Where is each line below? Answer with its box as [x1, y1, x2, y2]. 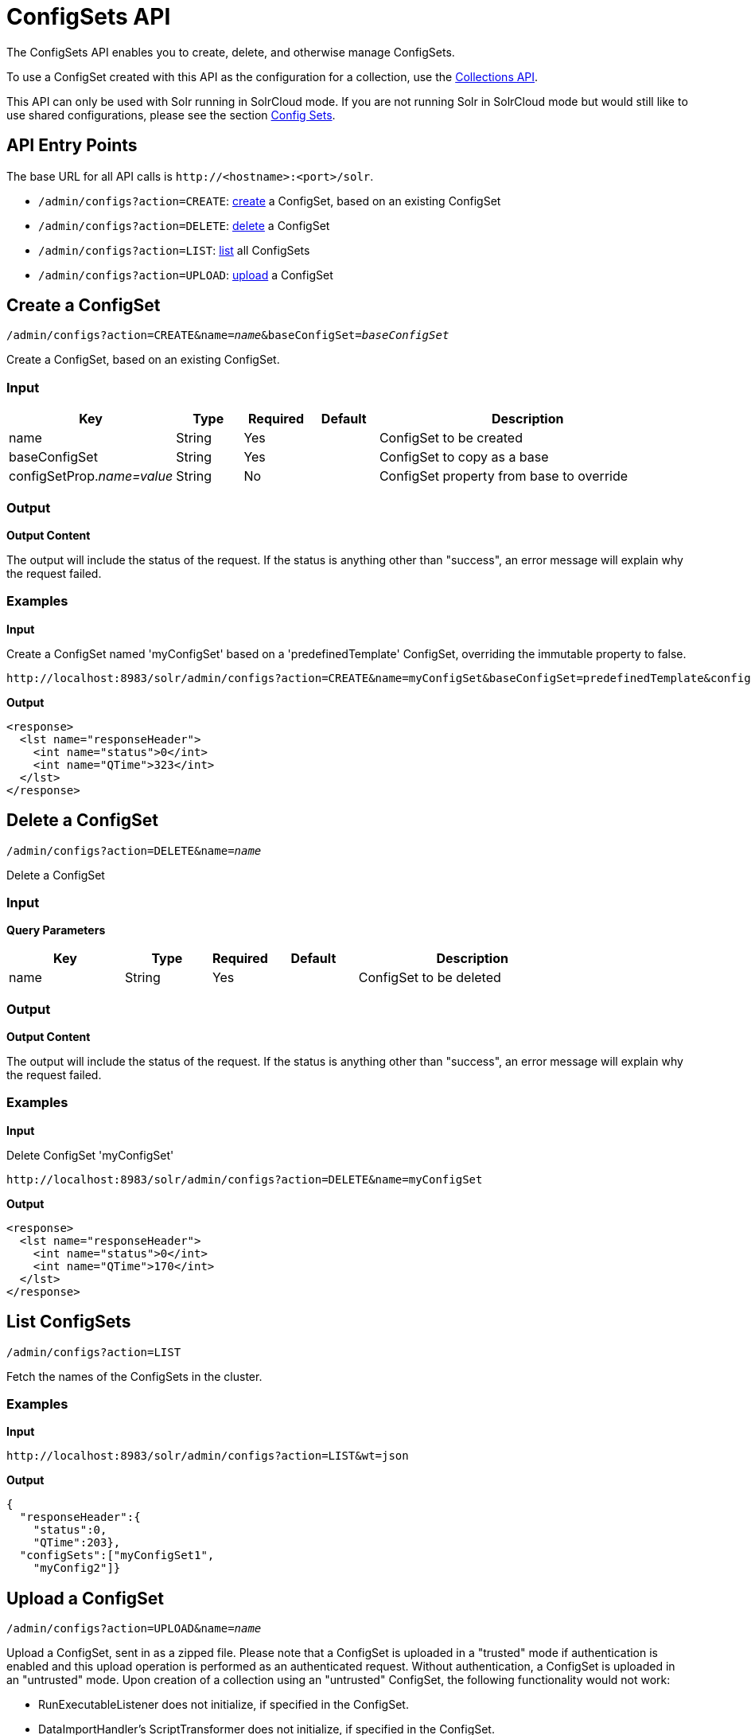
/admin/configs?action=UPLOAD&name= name [6, 1622, 262, 1636]
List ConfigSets [6, 1312, 131, 1332]
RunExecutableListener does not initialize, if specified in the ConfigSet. [38, 1698, 409, 1712]
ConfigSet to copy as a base [379, 449, 549, 466]
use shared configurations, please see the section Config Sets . [6, 107, 336, 122]
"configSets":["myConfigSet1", [19, 1549, 215, 1562]
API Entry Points [6, 135, 138, 156]
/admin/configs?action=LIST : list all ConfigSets [38, 243, 310, 257]
